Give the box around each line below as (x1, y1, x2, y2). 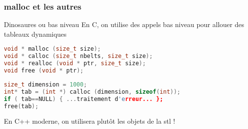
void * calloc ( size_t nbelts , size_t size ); (4, 53, 153, 60)
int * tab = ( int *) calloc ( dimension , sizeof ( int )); (4, 88, 181, 95)
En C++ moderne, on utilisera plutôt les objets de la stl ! (4, 116, 175, 126)
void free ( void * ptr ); (4, 67, 84, 74)
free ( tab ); (4, 102, 39, 110)
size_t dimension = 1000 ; (4, 81, 87, 88)
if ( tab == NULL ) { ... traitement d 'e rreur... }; (4, 95, 163, 102)
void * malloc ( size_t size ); (4, 45, 101, 53)
